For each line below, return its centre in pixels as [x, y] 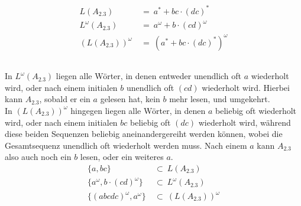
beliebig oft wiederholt [256, 110]
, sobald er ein [65, 99]
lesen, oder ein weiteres [122, 157]
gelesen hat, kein [130, 99]
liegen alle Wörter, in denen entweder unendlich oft [149, 76]
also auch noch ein [38, 157]
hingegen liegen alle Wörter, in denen [138, 110]
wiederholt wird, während [245, 122]
